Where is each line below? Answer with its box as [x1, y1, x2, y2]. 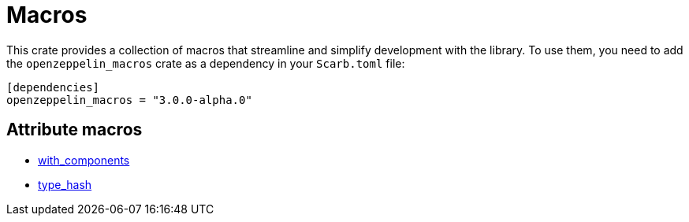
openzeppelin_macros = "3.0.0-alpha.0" [6, 93, 252, 106]
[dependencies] [6, 80, 100, 94]
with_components [38, 153, 130, 167]
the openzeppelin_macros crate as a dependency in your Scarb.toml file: [6, 56, 405, 70]
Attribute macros [6, 120, 143, 140]
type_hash [38, 177, 92, 191]
